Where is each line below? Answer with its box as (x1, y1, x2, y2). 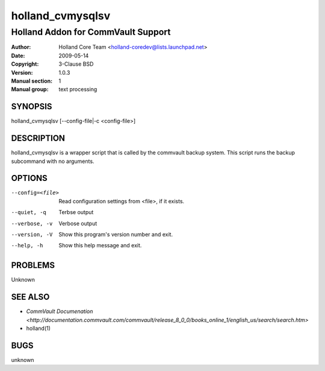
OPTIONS (11, 173, 48, 183)
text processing (58, 86, 97, 93)
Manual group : (11, 86, 49, 93)
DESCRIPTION (11, 133, 66, 144)
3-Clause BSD (58, 60, 94, 68)
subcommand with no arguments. (11, 157, 94, 165)
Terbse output (58, 209, 94, 216)
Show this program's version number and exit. (58, 231, 173, 238)
